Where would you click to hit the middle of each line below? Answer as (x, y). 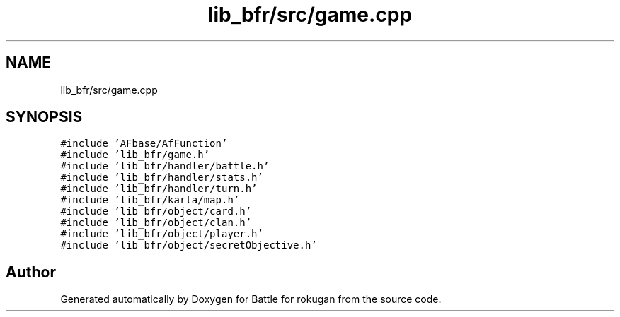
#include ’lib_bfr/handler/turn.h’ (159, 189)
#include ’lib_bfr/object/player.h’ (162, 234)
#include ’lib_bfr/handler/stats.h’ (162, 178)
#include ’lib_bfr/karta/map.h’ (150, 200)
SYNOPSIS (44, 117)
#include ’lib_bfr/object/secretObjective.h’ (189, 245)
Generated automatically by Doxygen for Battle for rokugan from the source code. (251, 299)
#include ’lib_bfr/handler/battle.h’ (165, 166)
